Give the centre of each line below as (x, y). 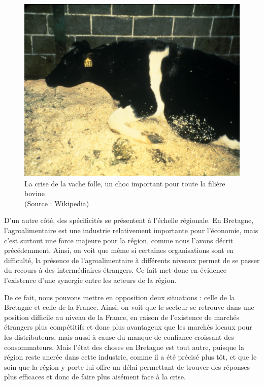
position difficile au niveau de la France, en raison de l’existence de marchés (122, 317)
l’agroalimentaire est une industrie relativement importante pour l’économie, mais (131, 230)
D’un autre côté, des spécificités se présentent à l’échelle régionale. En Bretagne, (129, 220)
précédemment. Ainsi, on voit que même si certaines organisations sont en (119, 250)
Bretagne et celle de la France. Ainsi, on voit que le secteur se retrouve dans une (129, 307)
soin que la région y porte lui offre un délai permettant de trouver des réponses (127, 366)
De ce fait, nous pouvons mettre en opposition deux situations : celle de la (120, 297)
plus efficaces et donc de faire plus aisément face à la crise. (95, 377)
